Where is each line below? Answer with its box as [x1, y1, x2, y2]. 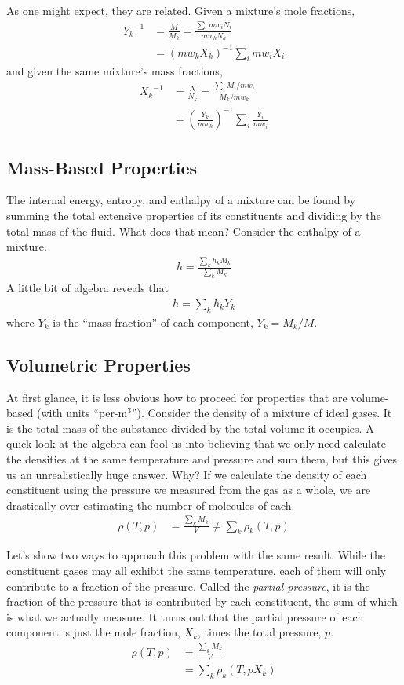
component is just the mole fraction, [6, 624, 180, 640]
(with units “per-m [36, 405, 128, 421]
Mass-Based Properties [6, 155, 198, 179]
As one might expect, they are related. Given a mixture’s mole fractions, [6, 2, 355, 18]
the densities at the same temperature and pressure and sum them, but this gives [6, 450, 398, 467]
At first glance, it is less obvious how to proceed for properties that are [6, 389, 348, 405]
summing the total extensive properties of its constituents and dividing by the [6, 207, 381, 223]
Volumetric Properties [6, 352, 191, 376]
